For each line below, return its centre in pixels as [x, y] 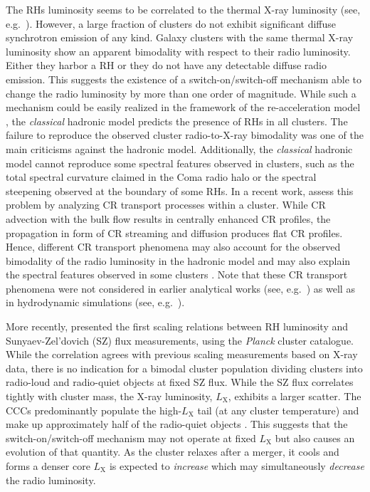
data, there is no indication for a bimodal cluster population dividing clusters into [184, 368]
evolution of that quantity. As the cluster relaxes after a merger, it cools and [173, 452]
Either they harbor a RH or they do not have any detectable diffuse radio [166, 65]
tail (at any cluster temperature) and [278, 410]
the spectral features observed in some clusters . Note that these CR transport [177, 274]
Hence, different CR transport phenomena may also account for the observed [173, 247]
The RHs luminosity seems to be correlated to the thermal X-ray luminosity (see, [183, 9]
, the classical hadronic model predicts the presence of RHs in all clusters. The [177, 121]
